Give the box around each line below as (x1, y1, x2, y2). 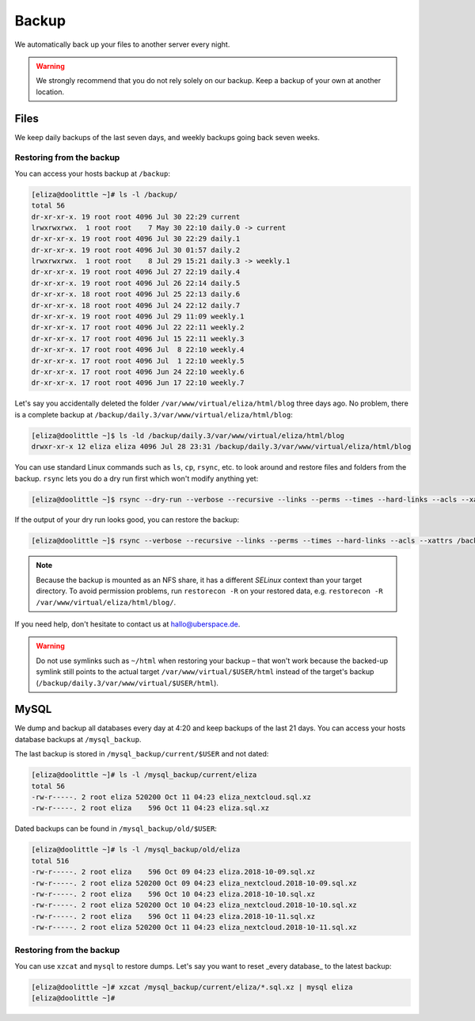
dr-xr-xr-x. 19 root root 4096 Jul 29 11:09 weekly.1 (31, 312, 245, 321)
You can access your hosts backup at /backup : (14, 169, 170, 178)
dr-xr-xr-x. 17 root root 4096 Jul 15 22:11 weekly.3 (31, 333, 245, 343)
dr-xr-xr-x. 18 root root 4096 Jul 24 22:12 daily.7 (31, 301, 241, 310)
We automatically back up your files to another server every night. (14, 40, 230, 49)
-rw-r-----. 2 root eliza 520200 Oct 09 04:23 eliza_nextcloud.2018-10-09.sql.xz (31, 878, 358, 887)
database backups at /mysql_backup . (14, 734, 142, 744)
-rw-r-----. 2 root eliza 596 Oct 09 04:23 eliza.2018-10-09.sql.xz (31, 867, 316, 877)
